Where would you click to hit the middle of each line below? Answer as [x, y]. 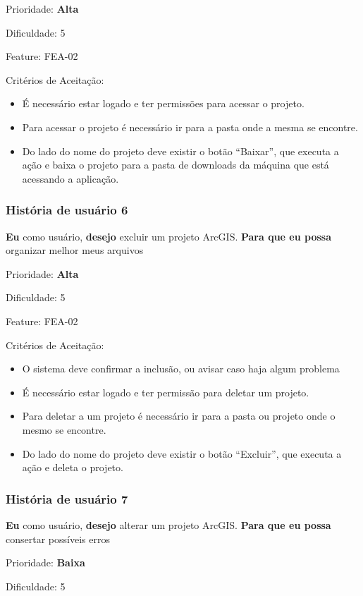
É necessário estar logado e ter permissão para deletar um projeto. [166, 392]
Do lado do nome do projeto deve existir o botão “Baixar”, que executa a [180, 151]
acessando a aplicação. [70, 178]
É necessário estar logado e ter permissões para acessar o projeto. [163, 103]
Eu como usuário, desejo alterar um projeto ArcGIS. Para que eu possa [168, 524]
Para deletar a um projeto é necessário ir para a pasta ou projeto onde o [179, 416]
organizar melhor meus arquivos [75, 250]
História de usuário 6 [67, 210]
